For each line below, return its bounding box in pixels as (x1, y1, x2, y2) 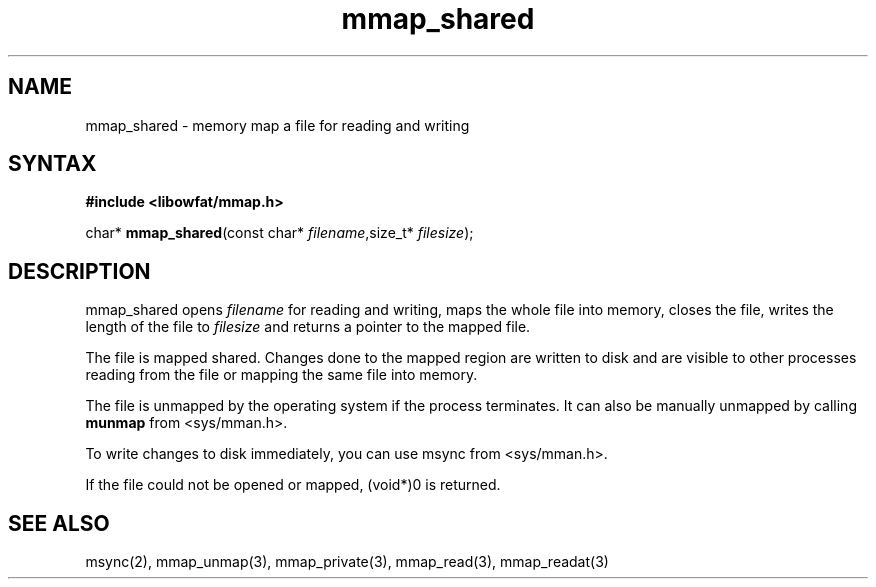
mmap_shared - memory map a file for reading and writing (85, 116, 470, 134)
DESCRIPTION (8, 258, 151, 284)
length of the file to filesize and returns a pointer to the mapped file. (85, 318, 531, 336)
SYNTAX (8, 151, 97, 177)
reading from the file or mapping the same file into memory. (85, 366, 478, 384)
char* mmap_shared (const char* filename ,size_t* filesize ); (85, 224, 474, 242)
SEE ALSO (8, 510, 110, 536)
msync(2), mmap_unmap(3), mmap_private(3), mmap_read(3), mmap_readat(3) (85, 553, 609, 571)
